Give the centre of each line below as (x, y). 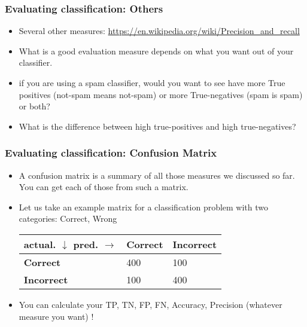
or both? (34, 106)
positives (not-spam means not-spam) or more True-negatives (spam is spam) (161, 94)
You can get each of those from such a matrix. (104, 187)
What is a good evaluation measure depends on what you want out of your (156, 51)
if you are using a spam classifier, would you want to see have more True (152, 82)
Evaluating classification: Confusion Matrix (111, 153)
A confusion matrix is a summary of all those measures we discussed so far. (157, 175)
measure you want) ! (56, 316)
